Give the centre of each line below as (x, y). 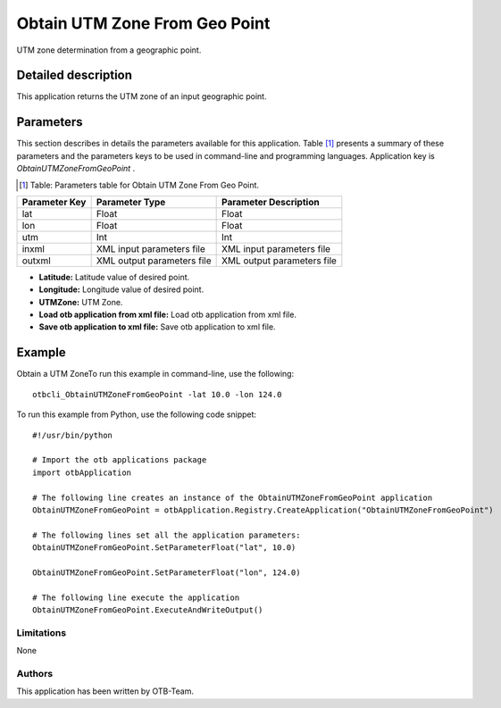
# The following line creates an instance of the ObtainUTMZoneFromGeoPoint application (233, 497)
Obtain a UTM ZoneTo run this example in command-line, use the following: (155, 374)
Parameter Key (54, 202)
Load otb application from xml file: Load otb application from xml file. (167, 315)
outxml (36, 261)
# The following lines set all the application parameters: (167, 535)
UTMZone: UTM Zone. (81, 302)
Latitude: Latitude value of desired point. (114, 277)
